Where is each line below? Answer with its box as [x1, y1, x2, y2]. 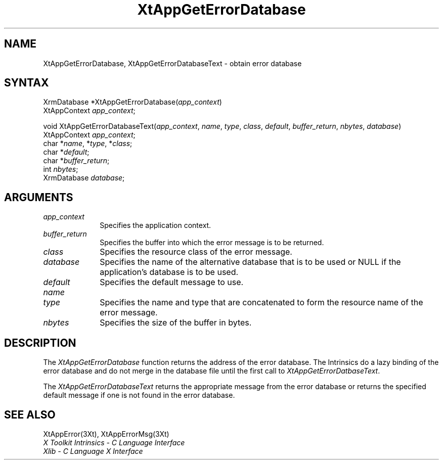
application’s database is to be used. [100, 267, 239, 277]
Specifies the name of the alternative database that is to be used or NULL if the [100, 257, 401, 267]
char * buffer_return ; [43, 156, 110, 165]
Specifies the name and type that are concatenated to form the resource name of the [100, 297, 423, 308]
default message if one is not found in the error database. [43, 391, 235, 400]
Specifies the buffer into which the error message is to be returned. [100, 238, 324, 247]
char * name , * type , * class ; [43, 139, 132, 148]
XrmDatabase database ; [43, 173, 125, 182]
